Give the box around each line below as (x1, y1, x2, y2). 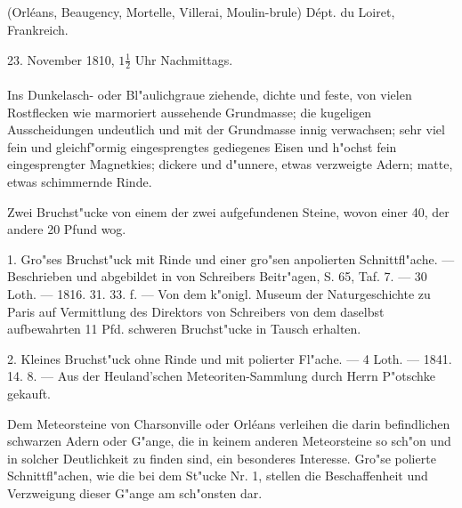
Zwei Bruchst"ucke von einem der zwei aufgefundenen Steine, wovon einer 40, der (7, 202, 450, 221)
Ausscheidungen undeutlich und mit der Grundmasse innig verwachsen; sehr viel (7, 120, 445, 139)
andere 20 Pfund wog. (7, 220, 126, 238)
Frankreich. (7, 20, 69, 38)
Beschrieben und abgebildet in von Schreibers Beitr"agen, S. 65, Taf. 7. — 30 (7, 267, 427, 286)
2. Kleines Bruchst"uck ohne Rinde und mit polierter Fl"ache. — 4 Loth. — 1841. (7, 349, 452, 367)
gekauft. (7, 383, 52, 402)
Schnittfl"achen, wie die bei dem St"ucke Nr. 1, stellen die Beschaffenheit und (7, 466, 428, 485)
